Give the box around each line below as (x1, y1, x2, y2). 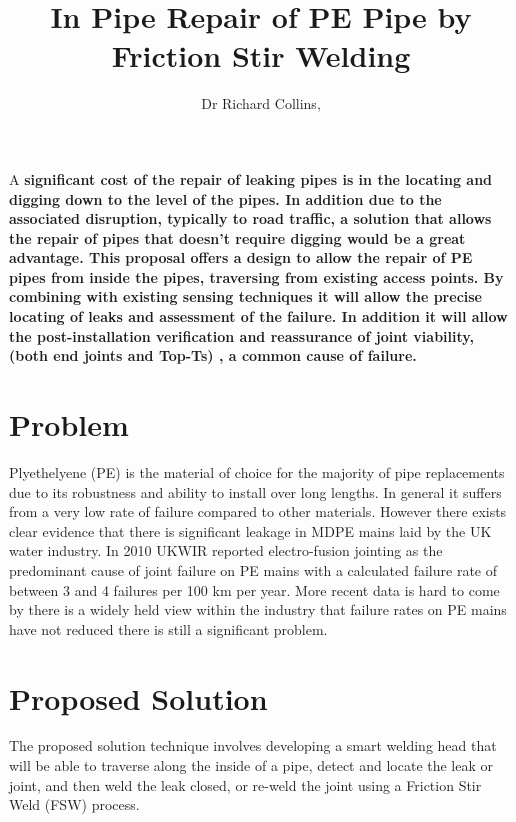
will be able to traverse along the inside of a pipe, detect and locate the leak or (9, 755, 494, 776)
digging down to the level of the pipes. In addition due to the (9, 188, 442, 209)
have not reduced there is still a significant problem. (9, 618, 328, 639)
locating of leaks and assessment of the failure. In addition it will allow (9, 306, 508, 327)
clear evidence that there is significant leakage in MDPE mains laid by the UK (9, 520, 492, 541)
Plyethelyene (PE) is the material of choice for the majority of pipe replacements (9, 461, 505, 482)
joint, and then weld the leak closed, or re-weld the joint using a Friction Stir (9, 774, 482, 795)
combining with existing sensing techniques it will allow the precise (9, 286, 482, 307)
